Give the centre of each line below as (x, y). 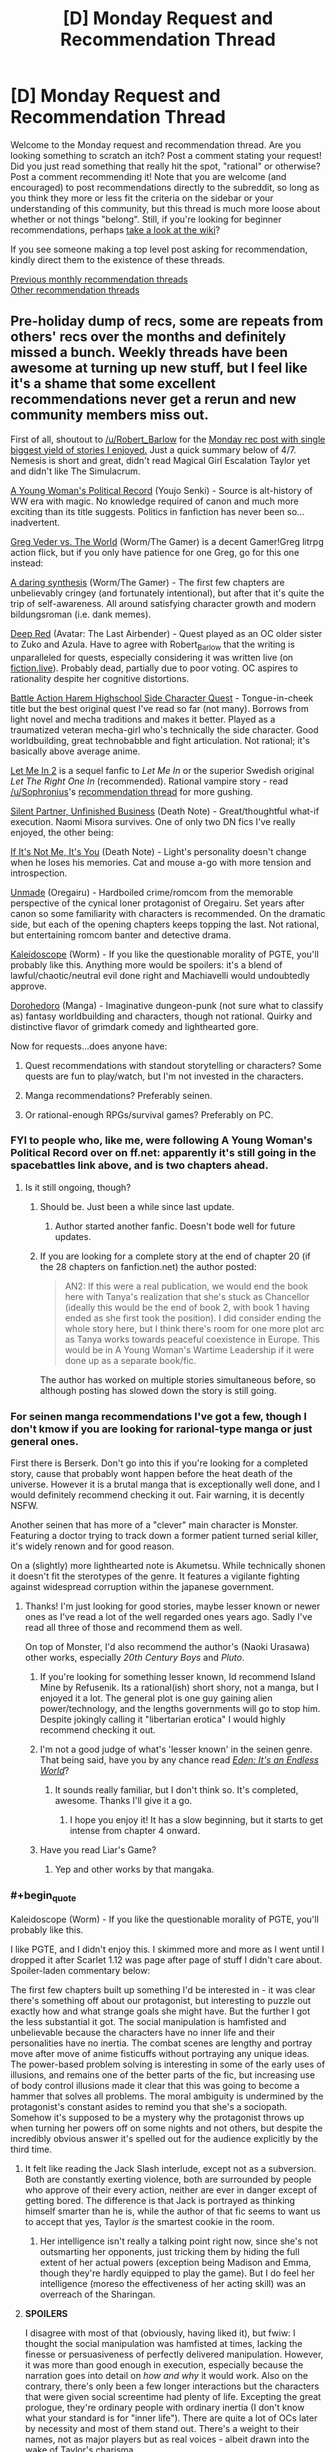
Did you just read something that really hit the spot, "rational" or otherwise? (165, 166)
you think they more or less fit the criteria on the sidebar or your (142, 198)
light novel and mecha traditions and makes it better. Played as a (143, 719)
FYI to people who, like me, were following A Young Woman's (161, 1140)
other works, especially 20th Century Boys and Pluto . (134, 1658)
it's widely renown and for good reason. (92, 1546)
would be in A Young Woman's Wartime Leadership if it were (189, 1349)
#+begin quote (43, 1896)
